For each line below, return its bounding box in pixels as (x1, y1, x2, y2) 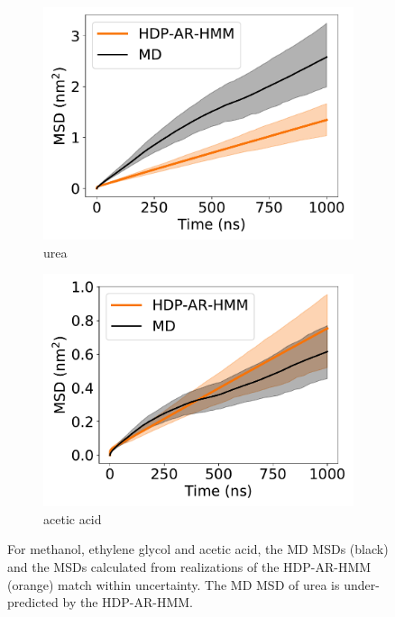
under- (344, 575, 380, 594)
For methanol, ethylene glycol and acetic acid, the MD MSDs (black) (7, 540, 389, 558)
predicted (7, 593, 59, 612)
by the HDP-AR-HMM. (62, 593, 193, 612)
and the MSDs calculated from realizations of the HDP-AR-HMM (7, 557, 372, 576)
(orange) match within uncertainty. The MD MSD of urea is (7, 575, 340, 594)
